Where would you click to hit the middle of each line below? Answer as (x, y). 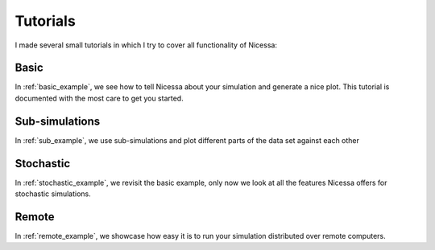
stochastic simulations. (53, 194)
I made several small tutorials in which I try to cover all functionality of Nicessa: (146, 45)
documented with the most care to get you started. (99, 98)
